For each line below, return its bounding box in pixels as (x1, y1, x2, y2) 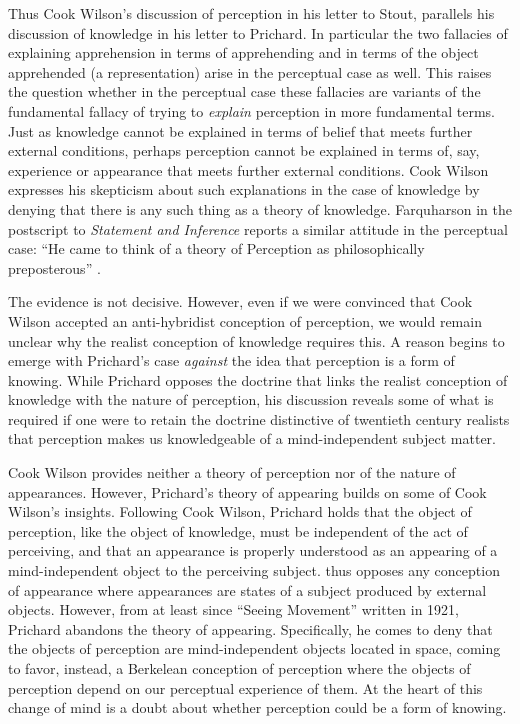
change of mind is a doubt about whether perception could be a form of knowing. (8, 697, 507, 718)
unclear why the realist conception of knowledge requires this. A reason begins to (8, 330, 505, 351)
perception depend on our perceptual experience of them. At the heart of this (8, 677, 483, 698)
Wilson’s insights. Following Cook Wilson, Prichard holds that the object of (8, 501, 472, 522)
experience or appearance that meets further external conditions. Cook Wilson (8, 159, 489, 180)
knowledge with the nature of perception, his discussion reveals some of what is (8, 389, 494, 410)
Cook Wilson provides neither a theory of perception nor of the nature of (8, 462, 456, 483)
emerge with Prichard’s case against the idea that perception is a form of (8, 350, 455, 371)
